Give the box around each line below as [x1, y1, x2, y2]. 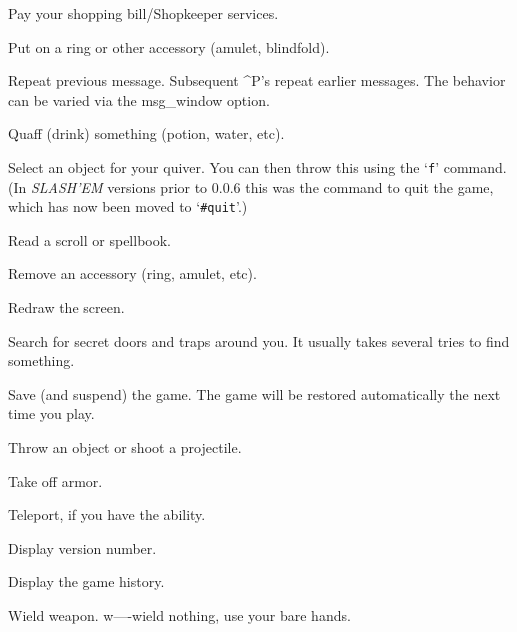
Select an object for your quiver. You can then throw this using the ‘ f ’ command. [8, 156, 507, 177]
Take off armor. [8, 470, 103, 491]
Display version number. [8, 537, 157, 558]
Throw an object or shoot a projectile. [8, 437, 242, 458]
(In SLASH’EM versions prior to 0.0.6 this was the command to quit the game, [8, 176, 494, 197]
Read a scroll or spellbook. [8, 229, 171, 250]
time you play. [8, 403, 95, 424]
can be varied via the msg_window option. [8, 89, 270, 110]
